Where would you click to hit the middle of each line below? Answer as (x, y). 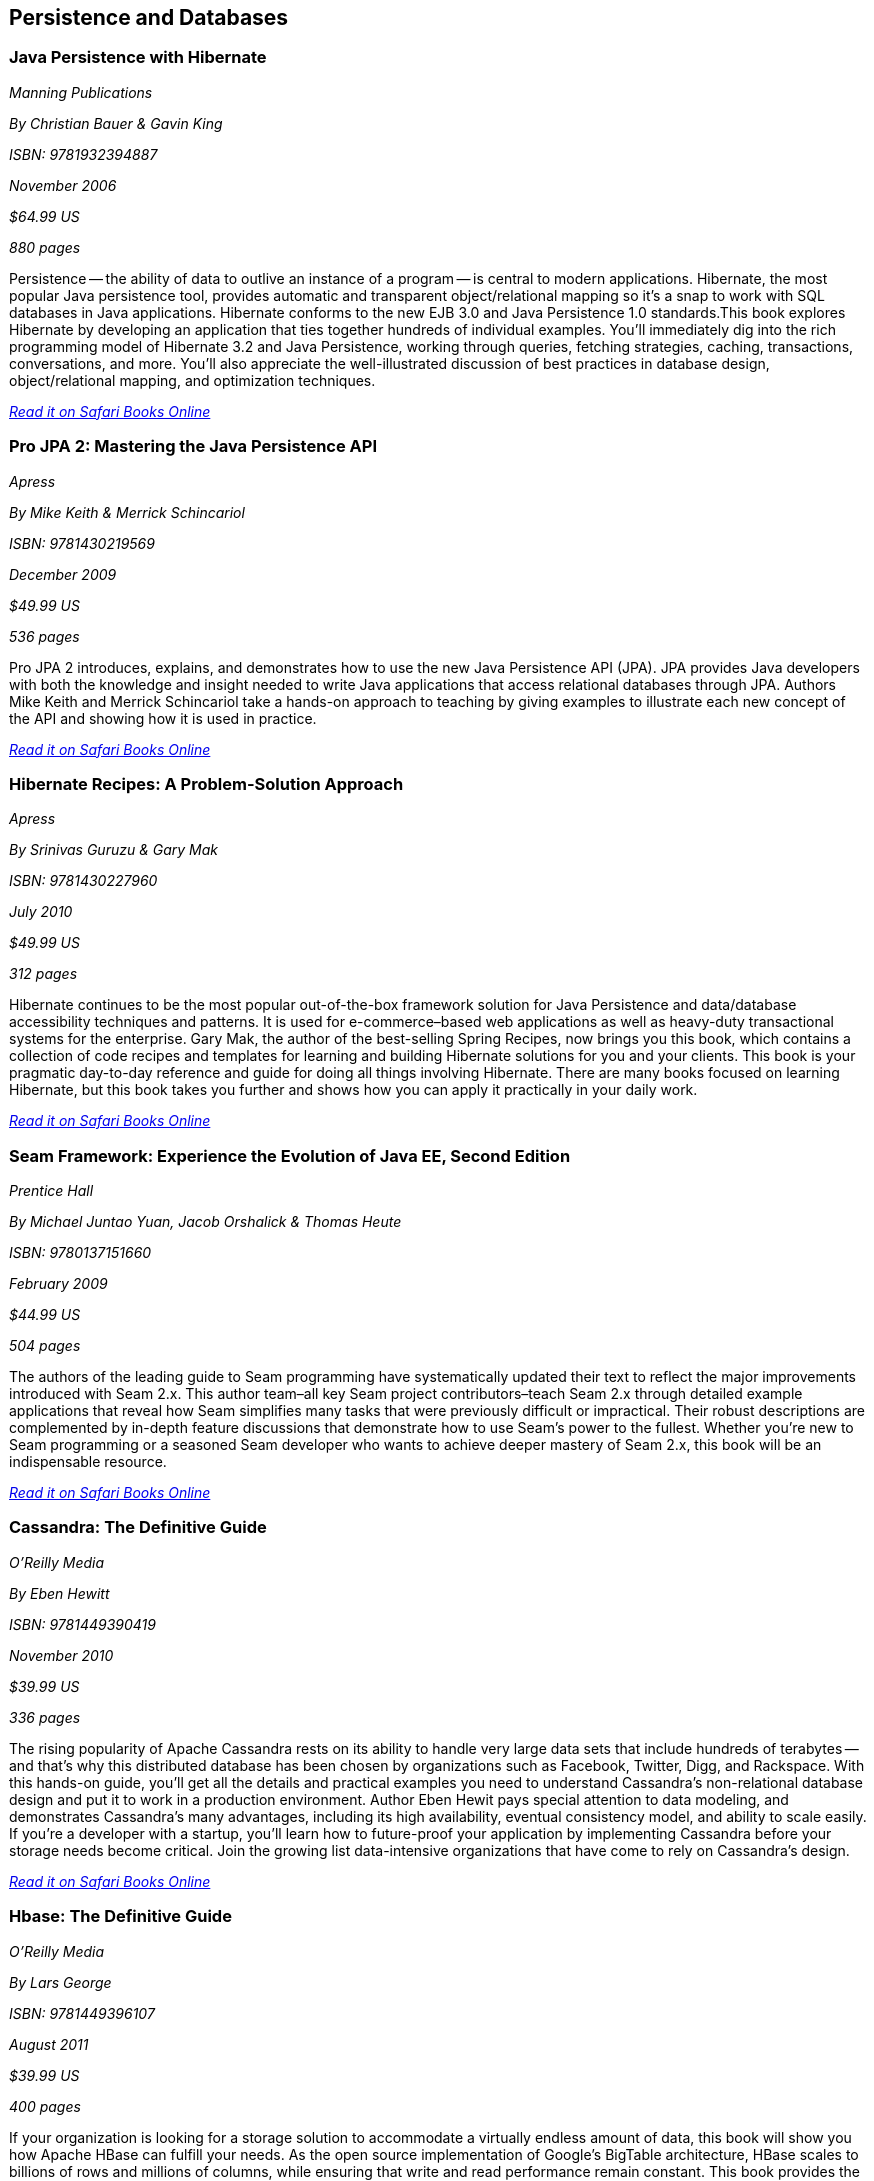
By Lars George (60, 1982)
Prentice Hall (51, 1191)
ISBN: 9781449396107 (82, 2013)
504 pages (45, 1346)
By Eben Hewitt (59, 1593)
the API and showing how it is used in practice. (163, 718)
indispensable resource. (88, 1462)
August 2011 (49, 2044)
